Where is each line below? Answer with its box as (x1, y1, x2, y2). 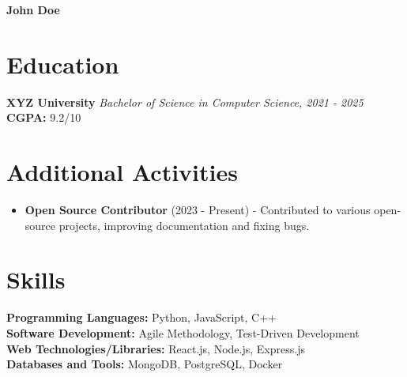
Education (6, 47, 119, 80)
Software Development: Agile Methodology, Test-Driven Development (6, 324, 360, 341)
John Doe (6, 2, 60, 17)
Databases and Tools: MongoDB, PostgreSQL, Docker (6, 356, 283, 372)
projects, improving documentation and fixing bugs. (58, 217, 310, 233)
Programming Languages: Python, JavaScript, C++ (6, 309, 277, 326)
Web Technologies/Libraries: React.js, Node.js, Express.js (6, 340, 305, 356)
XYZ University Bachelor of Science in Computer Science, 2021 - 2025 (6, 93, 364, 110)
